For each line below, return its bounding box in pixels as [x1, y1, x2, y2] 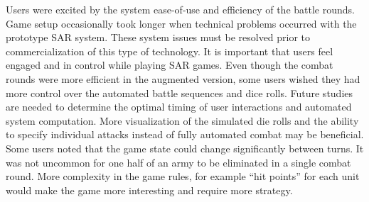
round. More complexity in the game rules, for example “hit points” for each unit [6, 169, 360, 184]
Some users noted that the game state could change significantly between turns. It [6, 140, 364, 155]
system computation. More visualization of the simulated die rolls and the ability [6, 113, 359, 128]
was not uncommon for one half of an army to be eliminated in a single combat [6, 155, 351, 169]
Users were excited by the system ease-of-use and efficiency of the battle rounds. [6, 2, 355, 16]
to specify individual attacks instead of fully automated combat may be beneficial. [6, 127, 364, 142]
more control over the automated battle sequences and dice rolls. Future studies [6, 85, 353, 100]
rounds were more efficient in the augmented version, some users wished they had [6, 71, 360, 86]
